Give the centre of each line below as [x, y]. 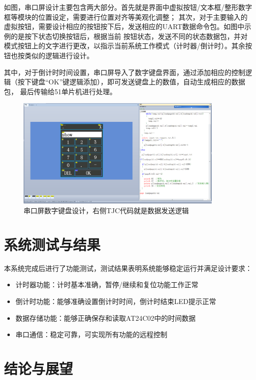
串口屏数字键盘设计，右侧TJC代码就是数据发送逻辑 [106, 210]
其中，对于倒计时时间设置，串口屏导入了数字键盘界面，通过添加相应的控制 [125, 72]
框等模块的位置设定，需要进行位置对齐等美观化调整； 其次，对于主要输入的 [126, 17]
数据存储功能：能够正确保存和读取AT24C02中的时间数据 [106, 318]
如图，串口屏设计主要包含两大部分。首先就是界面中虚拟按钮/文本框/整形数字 [128, 7]
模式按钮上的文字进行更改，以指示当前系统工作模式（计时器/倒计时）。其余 [125, 46]
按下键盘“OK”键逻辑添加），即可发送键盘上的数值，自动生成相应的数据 [131, 82]
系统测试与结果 [52, 244]
